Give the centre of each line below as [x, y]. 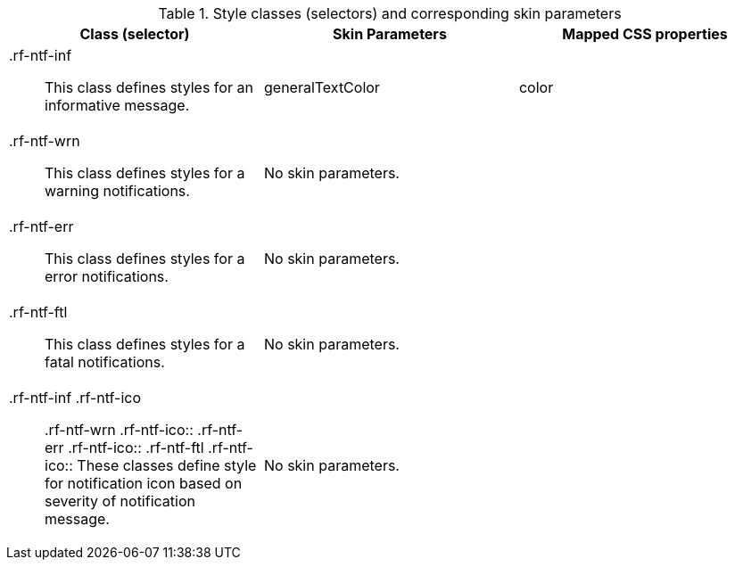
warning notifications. [117, 191]
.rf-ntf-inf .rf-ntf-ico [75, 398]
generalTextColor [322, 87]
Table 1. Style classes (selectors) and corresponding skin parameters [390, 13]
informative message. [117, 105]
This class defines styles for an [149, 87]
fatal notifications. [105, 362]
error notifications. [107, 276]
